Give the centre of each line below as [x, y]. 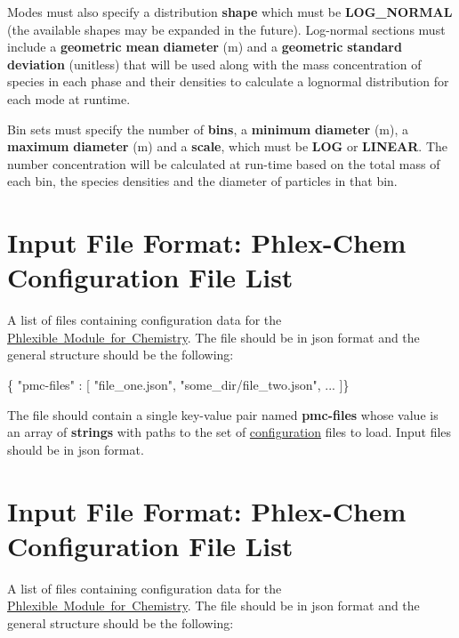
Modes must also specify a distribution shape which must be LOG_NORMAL [230, 12]
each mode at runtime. [69, 98]
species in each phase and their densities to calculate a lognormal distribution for [228, 81]
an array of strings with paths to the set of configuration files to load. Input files [229, 432]
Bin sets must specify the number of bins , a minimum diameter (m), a [208, 129]
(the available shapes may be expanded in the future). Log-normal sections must [226, 29]
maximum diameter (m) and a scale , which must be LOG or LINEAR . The [227, 146]
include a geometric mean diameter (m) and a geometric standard [205, 47]
